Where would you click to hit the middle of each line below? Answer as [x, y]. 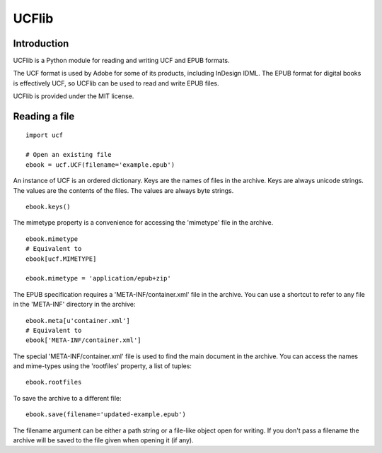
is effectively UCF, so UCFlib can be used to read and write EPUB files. [116, 83]
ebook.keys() [48, 206]
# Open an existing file [69, 155]
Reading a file [44, 117]
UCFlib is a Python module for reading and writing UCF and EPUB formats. [121, 61]
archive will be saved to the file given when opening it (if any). [103, 440]
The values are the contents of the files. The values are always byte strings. [123, 190]
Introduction [41, 43]
